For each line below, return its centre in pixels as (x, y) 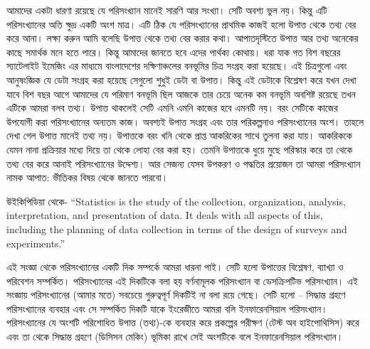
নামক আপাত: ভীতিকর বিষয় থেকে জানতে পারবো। (88, 177)
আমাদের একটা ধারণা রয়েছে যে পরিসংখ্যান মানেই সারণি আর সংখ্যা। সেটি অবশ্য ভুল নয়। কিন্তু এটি (167, 10)
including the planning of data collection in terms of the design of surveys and (177, 229)
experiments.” (36, 243)
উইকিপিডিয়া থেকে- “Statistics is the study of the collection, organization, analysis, (176, 201)
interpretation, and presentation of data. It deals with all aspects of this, (165, 215)
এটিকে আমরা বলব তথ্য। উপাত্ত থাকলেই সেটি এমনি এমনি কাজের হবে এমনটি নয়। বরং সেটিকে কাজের (172, 108)
